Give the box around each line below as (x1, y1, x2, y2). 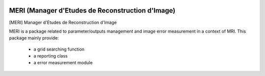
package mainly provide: (9, 35, 59, 41)
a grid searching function (33, 46, 85, 52)
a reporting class (33, 53, 68, 59)
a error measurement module (33, 60, 93, 66)
